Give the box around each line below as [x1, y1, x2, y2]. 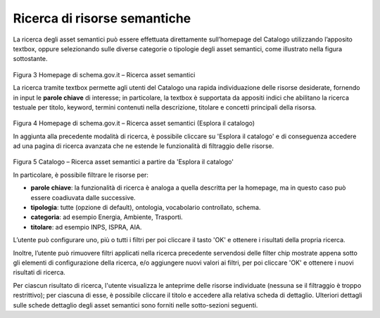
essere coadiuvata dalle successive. [30, 193, 137, 201]
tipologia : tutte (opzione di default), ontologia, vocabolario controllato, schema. [30, 204, 261, 212]
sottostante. [13, 55, 49, 63]
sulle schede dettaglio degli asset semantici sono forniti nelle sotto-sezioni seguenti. [13, 300, 258, 309]
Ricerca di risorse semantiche [13, 11, 191, 26]
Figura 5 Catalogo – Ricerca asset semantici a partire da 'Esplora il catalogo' [13, 158, 234, 166]
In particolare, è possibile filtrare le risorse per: [13, 171, 149, 179]
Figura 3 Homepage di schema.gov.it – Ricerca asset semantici [13, 70, 196, 79]
